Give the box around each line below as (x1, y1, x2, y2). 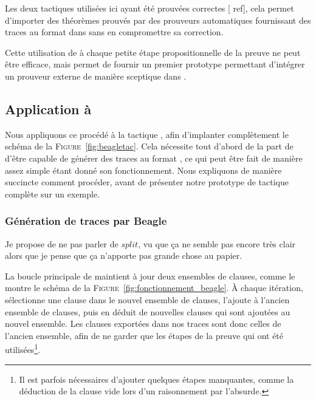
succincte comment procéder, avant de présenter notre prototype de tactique (5, 176, 289, 188)
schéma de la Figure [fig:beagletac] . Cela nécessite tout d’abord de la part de (5, 140, 294, 153)
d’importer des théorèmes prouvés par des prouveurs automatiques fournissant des (5, 13, 311, 26)
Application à (5, 99, 92, 118)
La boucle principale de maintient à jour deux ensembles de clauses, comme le (5, 269, 295, 282)
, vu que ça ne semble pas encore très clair (138, 237, 296, 250)
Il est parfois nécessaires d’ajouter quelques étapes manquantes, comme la (19, 372, 294, 385)
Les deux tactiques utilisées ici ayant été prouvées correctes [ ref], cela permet (5, 2, 294, 14)
